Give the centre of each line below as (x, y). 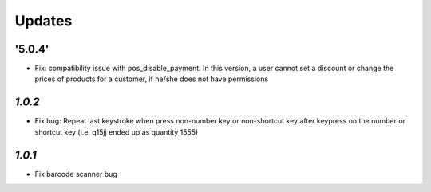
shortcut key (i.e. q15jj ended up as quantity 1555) (117, 132)
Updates (43, 21)
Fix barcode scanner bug (76, 174)
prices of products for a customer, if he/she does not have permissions (152, 79)
